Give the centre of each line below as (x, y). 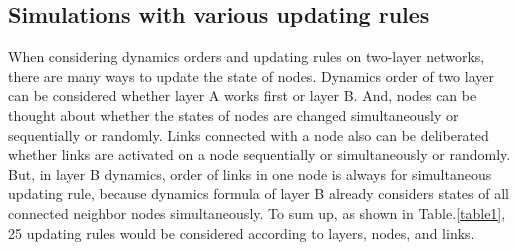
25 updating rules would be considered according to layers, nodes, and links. (241, 232)
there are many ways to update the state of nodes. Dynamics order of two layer (251, 75)
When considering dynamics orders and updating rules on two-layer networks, (246, 56)
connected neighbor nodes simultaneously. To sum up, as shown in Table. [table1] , (257, 212)
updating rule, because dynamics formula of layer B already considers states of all (258, 193)
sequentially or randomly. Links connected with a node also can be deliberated (248, 134)
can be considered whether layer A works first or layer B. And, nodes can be (242, 95)
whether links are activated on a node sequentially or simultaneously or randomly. (259, 154)
